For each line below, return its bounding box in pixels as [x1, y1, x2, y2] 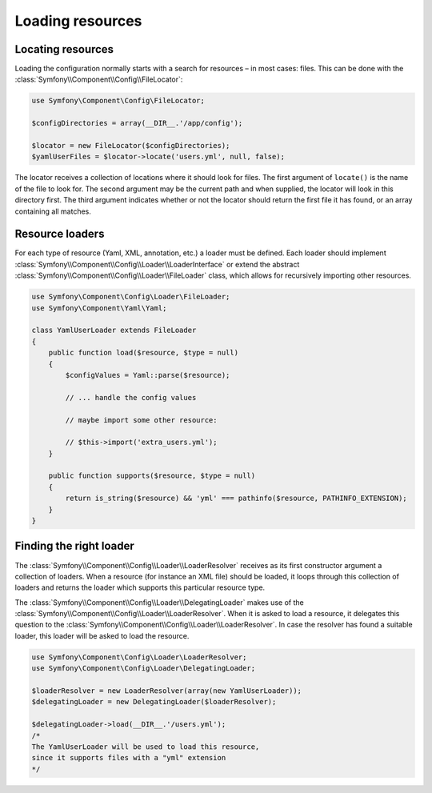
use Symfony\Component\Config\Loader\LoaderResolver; [31, 652, 247, 662]
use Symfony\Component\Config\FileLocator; [31, 96, 206, 106]
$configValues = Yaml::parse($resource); [65, 370, 230, 379]
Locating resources [14, 42, 114, 56]
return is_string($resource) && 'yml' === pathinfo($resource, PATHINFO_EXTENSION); [65, 494, 407, 503]
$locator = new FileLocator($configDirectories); [31, 141, 230, 150]
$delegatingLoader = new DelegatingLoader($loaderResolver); [31, 697, 277, 707]
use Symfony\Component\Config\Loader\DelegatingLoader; [31, 664, 256, 673]
